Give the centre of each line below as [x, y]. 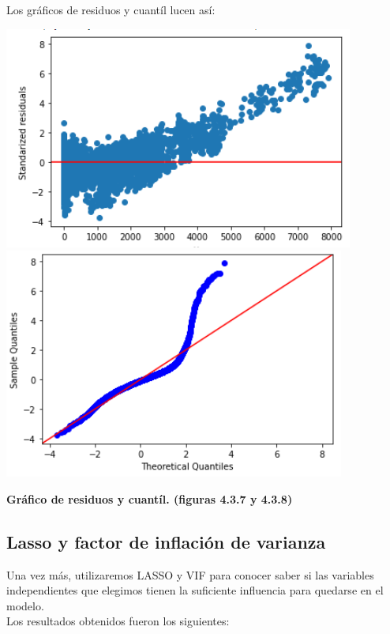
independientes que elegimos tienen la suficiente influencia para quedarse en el [195, 590]
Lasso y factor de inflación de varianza [166, 541]
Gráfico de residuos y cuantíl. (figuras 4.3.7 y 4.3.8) [150, 498]
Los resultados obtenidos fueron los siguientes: [118, 621]
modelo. [25, 605]
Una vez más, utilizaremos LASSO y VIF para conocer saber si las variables [190, 574]
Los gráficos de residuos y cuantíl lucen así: [111, 9]
